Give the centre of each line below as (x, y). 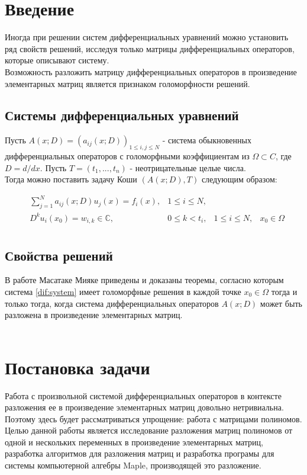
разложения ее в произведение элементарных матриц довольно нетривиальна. (144, 407)
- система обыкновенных (207, 140)
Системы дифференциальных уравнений (122, 115)
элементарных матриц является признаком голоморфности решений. (127, 83)
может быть (281, 303)
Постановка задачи (77, 367)
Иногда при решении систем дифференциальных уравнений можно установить (147, 37)
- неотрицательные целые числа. (188, 167)
